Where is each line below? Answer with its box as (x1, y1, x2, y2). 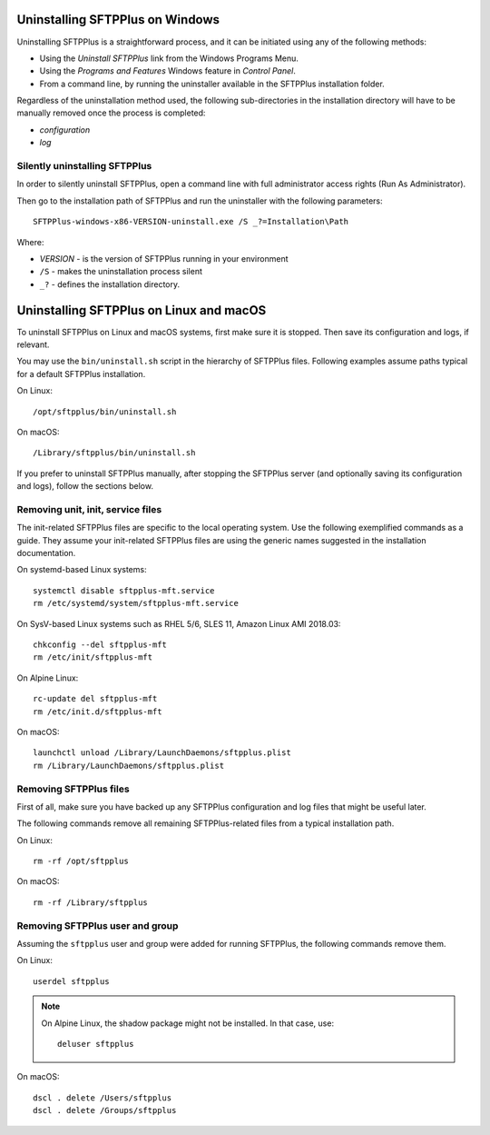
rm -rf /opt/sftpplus (33, 856, 129, 867)
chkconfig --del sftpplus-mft (33, 640, 168, 650)
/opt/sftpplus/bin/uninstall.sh (33, 406, 177, 417)
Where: (16, 236, 44, 247)
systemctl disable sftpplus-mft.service (33, 585, 215, 595)
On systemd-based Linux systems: (16, 564, 147, 575)
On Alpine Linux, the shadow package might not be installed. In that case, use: (41, 1018, 335, 1029)
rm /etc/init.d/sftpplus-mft (33, 706, 162, 717)
